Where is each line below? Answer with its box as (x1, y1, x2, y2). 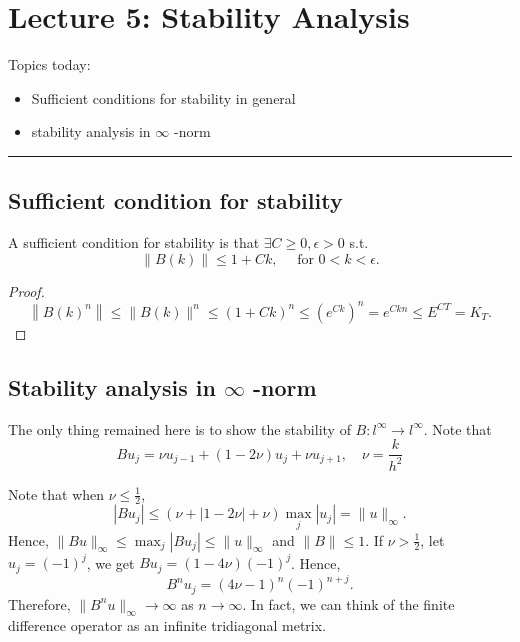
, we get (86, 552, 135, 573)
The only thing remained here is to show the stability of (8, 418, 351, 439)
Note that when (8, 483, 105, 504)
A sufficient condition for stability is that (8, 232, 260, 253)
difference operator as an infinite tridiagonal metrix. (8, 615, 327, 636)
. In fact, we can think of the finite (242, 593, 455, 614)
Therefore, (8, 593, 71, 614)
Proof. (8, 280, 45, 301)
